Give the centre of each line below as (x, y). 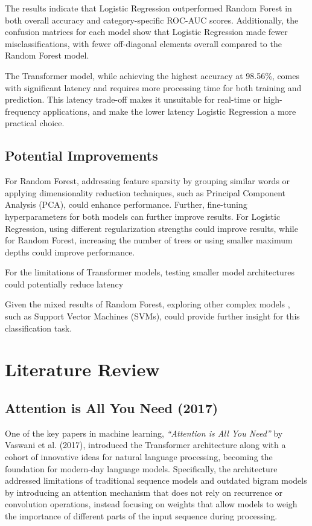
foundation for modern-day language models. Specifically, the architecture (141, 468)
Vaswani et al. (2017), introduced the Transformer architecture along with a (145, 445)
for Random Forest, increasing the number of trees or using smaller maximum (149, 240)
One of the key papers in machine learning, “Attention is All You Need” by (144, 433)
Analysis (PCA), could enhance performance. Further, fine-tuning (126, 204)
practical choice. (35, 123)
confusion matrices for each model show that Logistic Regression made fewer (146, 32)
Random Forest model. (47, 55)
